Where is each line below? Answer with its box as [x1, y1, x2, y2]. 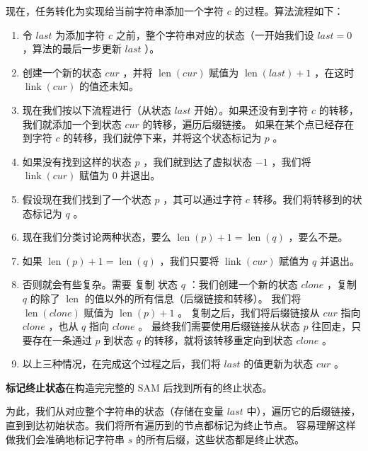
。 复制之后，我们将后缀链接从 [178, 304, 320, 319]
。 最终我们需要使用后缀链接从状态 [138, 319, 300, 333]
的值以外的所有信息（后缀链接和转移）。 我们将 [84, 290, 301, 305]
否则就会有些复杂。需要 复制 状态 [22, 277, 178, 292]
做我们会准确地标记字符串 [6, 431, 125, 446]
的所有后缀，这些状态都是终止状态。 [135, 431, 304, 446]
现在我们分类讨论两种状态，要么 [22, 229, 171, 244]
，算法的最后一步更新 [22, 41, 122, 56]
